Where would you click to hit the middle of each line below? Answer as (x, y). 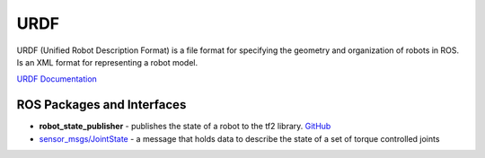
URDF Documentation (57, 79)
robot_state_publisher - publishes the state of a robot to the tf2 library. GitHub (185, 127)
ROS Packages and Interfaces (101, 105)
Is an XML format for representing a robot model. (107, 62)
